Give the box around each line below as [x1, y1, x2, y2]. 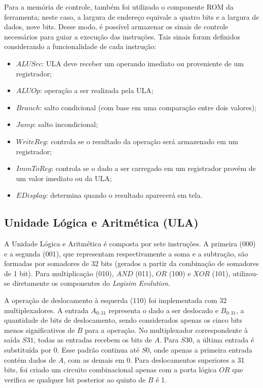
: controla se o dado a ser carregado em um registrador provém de [51, 163, 256, 174]
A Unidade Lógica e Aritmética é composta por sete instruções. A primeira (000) [4, 238, 256, 249]
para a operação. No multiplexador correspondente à [85, 324, 248, 335]
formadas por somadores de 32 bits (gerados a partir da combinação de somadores [4, 258, 259, 269]
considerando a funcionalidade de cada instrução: [4, 41, 157, 52]
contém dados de [4, 354, 56, 365]
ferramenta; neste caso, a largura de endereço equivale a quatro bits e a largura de [4, 11, 259, 22]
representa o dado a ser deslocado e [108, 305, 218, 315]
